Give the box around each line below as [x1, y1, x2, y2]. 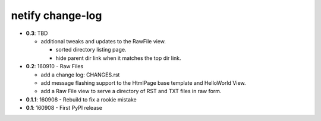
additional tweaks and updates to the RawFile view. [40, 37, 166, 44]
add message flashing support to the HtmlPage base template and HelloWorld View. [40, 79, 246, 86]
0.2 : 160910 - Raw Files [26, 63, 84, 70]
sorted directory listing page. [55, 46, 127, 53]
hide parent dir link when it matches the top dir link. [55, 54, 181, 62]
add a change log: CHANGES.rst [40, 71, 120, 78]
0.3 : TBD [26, 30, 48, 37]
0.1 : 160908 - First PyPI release [26, 104, 102, 112]
